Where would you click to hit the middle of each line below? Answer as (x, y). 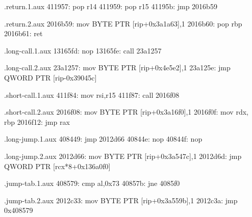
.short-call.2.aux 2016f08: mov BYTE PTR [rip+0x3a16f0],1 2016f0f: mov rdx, (126, 112)
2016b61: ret (23, 33)
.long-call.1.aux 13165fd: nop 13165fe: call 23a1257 (83, 50)
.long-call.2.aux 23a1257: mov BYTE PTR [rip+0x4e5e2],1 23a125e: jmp (117, 67)
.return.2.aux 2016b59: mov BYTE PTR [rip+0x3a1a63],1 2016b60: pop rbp (123, 23)
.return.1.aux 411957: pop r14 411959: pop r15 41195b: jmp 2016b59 (111, 6)
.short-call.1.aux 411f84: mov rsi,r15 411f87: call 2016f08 (92, 94)
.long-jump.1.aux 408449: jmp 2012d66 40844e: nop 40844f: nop (103, 139)
